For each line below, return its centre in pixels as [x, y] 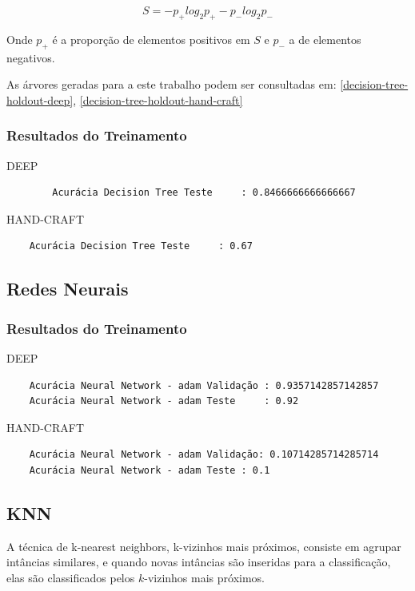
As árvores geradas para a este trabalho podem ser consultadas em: [172, 84]
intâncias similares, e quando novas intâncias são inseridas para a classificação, [199, 562]
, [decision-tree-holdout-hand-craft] [158, 99]
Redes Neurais [68, 289]
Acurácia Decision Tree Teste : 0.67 [141, 246]
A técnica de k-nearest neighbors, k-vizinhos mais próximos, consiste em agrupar [204, 546]
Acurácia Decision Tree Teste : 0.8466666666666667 [204, 193]
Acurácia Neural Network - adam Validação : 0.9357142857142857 [204, 385]
